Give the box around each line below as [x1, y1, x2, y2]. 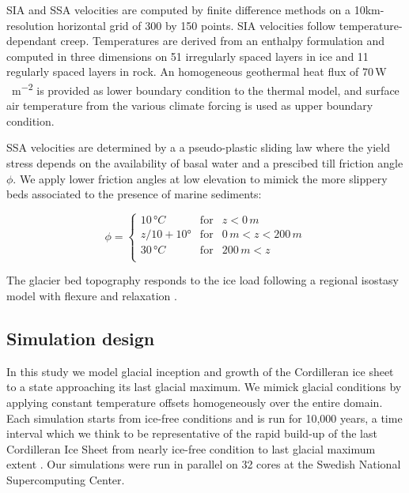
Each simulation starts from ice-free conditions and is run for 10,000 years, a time [6, 409, 403, 426]
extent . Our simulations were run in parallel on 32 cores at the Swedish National [6, 456, 401, 472]
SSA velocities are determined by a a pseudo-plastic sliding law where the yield [6, 139, 390, 156]
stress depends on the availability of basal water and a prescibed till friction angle [6, 155, 403, 171]
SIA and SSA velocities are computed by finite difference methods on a [6, 2, 350, 17]
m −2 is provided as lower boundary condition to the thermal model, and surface [11, 79, 400, 98]
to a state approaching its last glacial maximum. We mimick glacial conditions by [6, 378, 402, 395]
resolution [6, 17, 55, 33]
